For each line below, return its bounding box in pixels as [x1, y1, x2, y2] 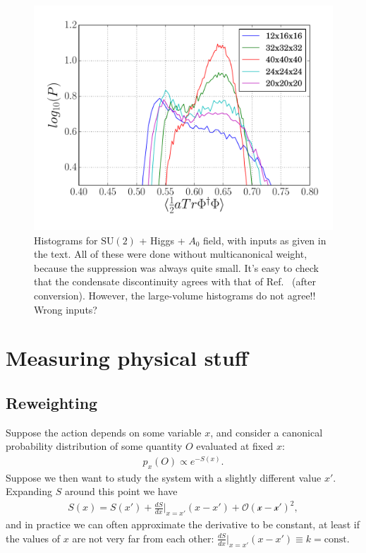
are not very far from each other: [72, 530, 214, 545]
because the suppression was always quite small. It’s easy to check [34, 260, 319, 275]
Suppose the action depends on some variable [6, 424, 202, 439]
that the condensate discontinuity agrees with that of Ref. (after [34, 274, 316, 289]
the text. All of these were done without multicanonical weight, [34, 246, 307, 261]
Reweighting [6, 391, 98, 413]
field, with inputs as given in [203, 232, 327, 247]
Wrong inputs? [34, 302, 97, 316]
